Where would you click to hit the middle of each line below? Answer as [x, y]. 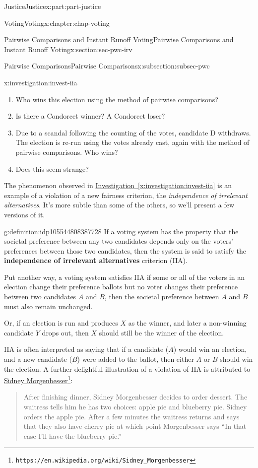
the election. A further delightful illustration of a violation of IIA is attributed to [127, 368]
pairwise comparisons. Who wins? [67, 152]
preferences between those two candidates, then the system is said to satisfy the [125, 250]
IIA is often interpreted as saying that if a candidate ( [86, 349]
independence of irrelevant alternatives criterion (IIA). [96, 260]
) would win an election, [210, 349]
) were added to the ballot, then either [135, 359]
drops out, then [65, 332]
